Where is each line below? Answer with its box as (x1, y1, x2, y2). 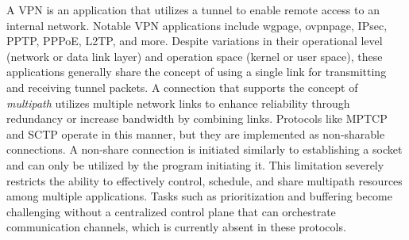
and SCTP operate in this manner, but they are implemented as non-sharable (6, 125, 385, 142)
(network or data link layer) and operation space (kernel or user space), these (6, 48, 383, 64)
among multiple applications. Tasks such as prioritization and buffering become (6, 188, 392, 204)
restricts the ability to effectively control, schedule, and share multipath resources (6, 172, 403, 189)
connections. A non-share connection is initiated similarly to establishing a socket (6, 141, 403, 158)
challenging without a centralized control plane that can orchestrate (6, 203, 336, 219)
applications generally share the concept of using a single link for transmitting (6, 63, 387, 80)
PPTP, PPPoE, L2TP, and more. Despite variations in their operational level (6, 32, 383, 49)
